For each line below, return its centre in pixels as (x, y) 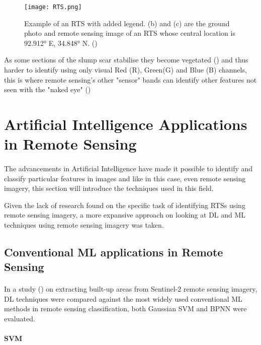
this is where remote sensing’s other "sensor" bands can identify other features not (130, 79)
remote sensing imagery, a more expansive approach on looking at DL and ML (125, 215)
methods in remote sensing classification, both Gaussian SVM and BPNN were (125, 308)
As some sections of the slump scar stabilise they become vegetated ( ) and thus (126, 60)
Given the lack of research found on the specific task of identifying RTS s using (125, 205)
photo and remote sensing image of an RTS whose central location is (130, 33)
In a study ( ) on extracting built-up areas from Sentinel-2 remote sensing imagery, (131, 289)
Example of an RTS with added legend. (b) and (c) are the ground (127, 23)
